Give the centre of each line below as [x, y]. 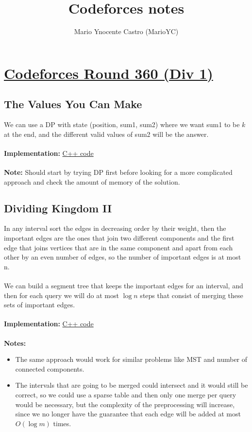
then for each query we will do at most [61, 295]
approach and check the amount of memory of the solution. [92, 181]
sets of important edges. [40, 305]
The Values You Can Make [73, 104]
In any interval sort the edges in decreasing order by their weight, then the [115, 228]
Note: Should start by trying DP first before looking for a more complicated [118, 172]
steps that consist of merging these [192, 295]
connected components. [50, 368]
